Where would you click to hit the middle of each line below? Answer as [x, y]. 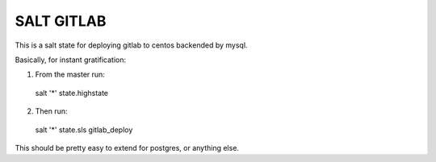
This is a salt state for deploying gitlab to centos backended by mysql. [131, 45]
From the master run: [70, 75]
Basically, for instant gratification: [71, 60]
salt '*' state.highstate [72, 93]
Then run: [51, 111]
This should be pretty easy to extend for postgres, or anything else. [127, 147]
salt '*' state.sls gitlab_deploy [84, 130]
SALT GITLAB [61, 21]
